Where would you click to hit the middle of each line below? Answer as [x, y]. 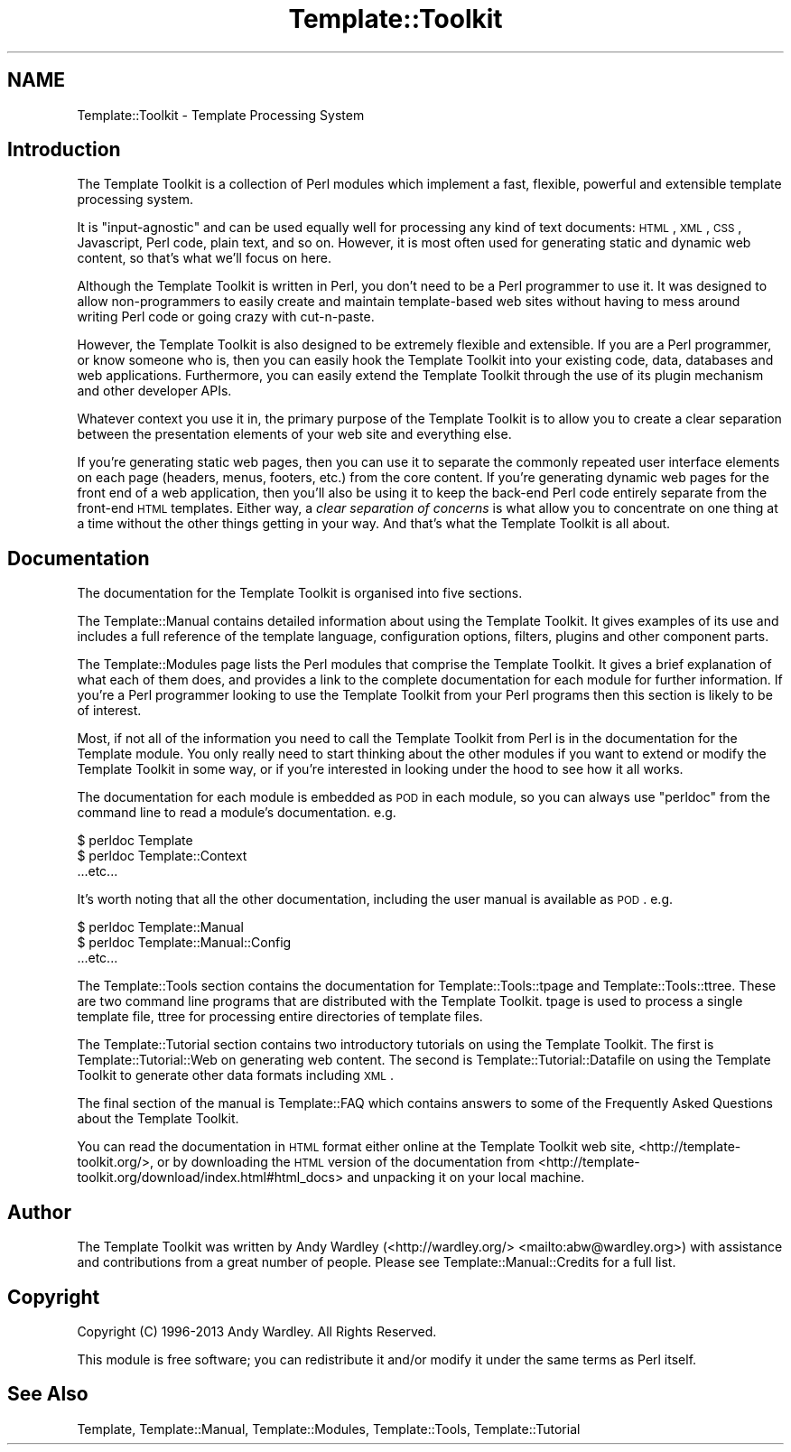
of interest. [109, 711]
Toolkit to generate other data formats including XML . [235, 1075]
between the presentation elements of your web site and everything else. [294, 434]
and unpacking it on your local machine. [466, 1177]
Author [39, 1212]
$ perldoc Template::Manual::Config [184, 943]
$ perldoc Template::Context [162, 856]
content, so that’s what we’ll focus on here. [204, 258]
